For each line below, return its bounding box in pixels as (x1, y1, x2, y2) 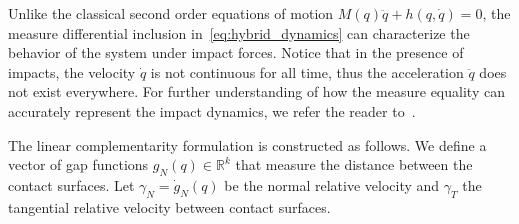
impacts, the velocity (8, 61, 136, 82)
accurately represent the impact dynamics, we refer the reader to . (8, 100, 416, 121)
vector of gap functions (8, 154, 149, 175)
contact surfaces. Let (8, 174, 135, 195)
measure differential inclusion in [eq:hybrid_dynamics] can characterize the (8, 22, 470, 43)
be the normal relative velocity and (224, 174, 440, 195)
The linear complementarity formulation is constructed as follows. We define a (8, 134, 487, 155)
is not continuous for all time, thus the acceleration (150, 61, 464, 82)
